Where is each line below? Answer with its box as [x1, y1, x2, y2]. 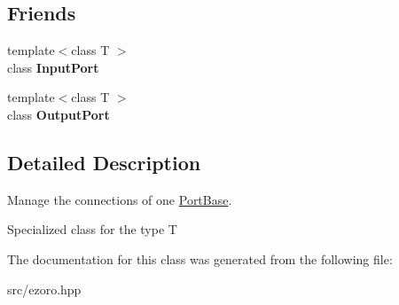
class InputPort [7, 58, 99, 76]
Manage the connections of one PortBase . [7, 190, 232, 208]
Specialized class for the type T [7, 220, 177, 239]
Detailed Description [7, 148, 201, 176]
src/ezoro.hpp [7, 279, 82, 298]
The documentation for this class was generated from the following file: [7, 249, 393, 268]
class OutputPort [7, 105, 110, 123]
